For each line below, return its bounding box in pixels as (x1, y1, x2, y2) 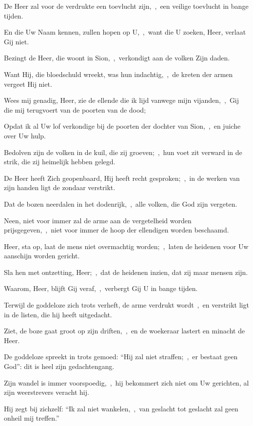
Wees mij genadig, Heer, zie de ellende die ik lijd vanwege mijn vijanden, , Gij (4, 95, 239, 105)
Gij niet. (4, 36, 29, 46)
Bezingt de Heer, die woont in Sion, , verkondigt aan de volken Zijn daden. (4, 53, 230, 63)
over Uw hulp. (4, 130, 46, 140)
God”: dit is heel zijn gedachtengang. (4, 361, 115, 371)
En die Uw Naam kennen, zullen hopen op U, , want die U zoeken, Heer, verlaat (4, 27, 246, 37)
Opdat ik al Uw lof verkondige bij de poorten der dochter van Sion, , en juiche (4, 121, 241, 131)
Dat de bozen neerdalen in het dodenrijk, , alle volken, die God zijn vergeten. (4, 198, 237, 209)
